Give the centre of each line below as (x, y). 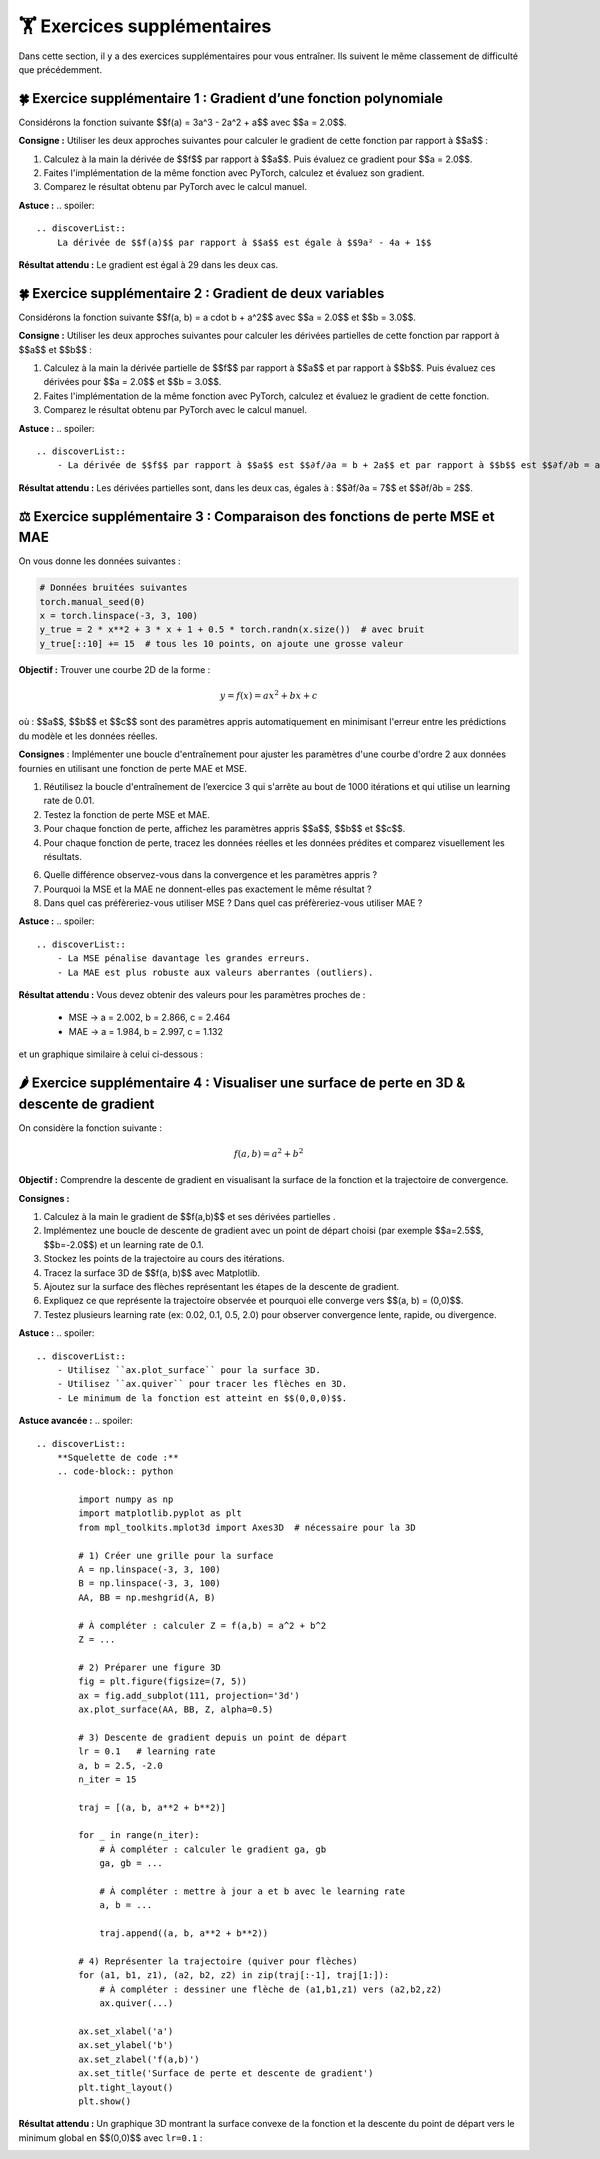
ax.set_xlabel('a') (126, 2031)
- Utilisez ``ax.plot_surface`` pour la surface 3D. (189, 1369)
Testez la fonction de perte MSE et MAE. (126, 814)
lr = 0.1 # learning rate (147, 1751)
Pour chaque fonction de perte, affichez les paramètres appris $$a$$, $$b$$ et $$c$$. (224, 829)
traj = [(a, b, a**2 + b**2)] (152, 1807)
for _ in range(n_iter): (139, 1835)
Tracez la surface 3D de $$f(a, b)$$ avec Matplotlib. (151, 1272)
